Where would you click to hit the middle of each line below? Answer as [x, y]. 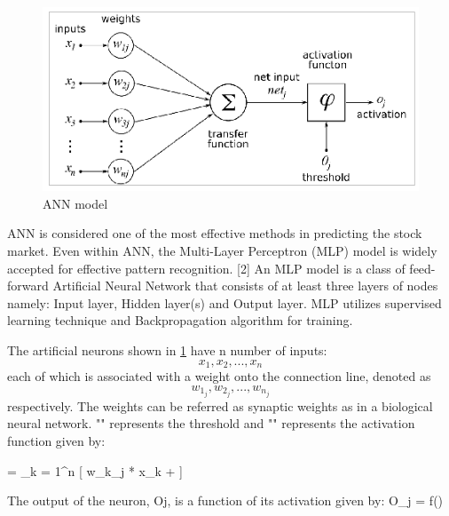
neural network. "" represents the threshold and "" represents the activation [211, 423]
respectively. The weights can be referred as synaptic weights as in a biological [220, 405]
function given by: [56, 440]
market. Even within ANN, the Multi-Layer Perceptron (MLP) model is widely [222, 251]
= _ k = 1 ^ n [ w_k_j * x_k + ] [95, 470]
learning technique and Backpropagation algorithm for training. [180, 320]
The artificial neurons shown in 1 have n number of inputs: [167, 350]
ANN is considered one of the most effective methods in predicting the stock [215, 233]
